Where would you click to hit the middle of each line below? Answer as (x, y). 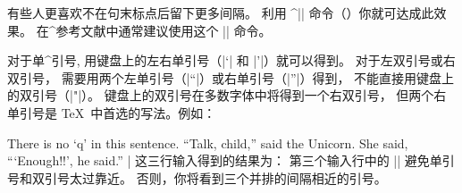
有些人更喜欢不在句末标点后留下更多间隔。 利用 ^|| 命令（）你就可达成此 (221, 13)
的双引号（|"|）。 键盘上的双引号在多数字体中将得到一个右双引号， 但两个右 (227, 95)
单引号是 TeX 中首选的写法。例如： (112, 112)
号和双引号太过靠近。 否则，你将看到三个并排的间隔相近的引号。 (197, 177)
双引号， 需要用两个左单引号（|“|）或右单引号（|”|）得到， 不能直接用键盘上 (231, 77)
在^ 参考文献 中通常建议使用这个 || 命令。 (154, 30)
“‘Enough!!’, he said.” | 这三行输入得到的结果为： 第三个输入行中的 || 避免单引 (231, 160)
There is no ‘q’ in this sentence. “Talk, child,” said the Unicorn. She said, (208, 143)
